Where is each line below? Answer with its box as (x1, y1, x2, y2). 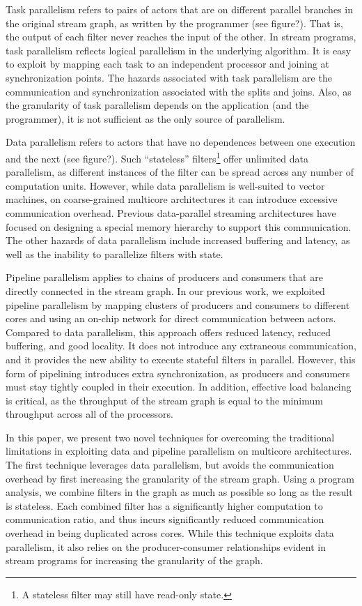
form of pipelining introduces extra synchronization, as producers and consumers (6, 365, 350, 380)
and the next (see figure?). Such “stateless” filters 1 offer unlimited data (6, 149, 308, 165)
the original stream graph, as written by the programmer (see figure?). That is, (6, 15, 343, 30)
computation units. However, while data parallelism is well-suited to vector (6, 178, 325, 192)
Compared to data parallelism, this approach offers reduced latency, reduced (6, 324, 331, 339)
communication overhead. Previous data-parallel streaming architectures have (6, 205, 336, 220)
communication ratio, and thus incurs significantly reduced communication (6, 512, 324, 527)
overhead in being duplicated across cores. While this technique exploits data (6, 526, 334, 540)
